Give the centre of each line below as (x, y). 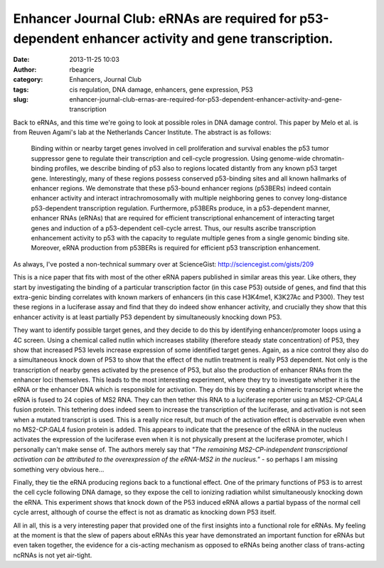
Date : (21, 60)
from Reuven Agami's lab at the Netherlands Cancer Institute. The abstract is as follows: (142, 132)
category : (28, 80)
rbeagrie (82, 69)
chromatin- (328, 158)
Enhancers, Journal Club (105, 80)
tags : (21, 90)
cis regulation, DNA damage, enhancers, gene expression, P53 (161, 90)
